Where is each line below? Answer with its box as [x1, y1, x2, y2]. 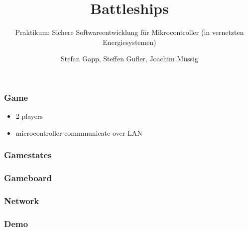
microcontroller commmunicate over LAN [15, 127, 142, 138]
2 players [15, 111, 43, 121]
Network [4, 195, 39, 207]
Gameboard [4, 172, 52, 184]
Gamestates [4, 149, 52, 161]
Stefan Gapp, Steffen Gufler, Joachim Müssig [61, 53, 198, 64]
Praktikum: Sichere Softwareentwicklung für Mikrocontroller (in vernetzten [15, 27, 244, 37]
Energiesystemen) [103, 36, 156, 47]
